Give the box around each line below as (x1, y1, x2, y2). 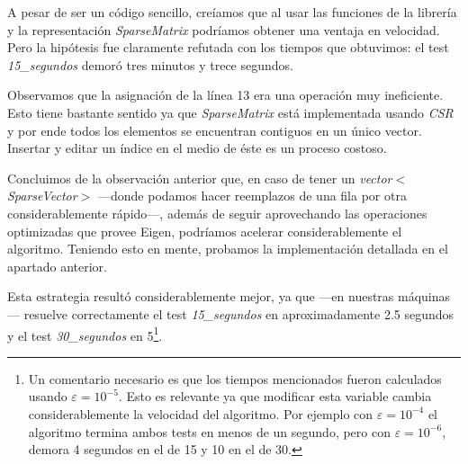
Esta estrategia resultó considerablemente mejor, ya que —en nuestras (7, 287, 394, 306)
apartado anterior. (7, 256, 107, 275)
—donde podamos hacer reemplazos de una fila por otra (97, 186, 407, 205)
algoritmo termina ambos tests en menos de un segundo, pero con (28, 422, 391, 441)
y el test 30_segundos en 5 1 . (7, 323, 163, 344)
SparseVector (7, 186, 77, 205)
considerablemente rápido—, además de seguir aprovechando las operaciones (7, 203, 427, 222)
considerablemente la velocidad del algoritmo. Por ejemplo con (28, 404, 373, 423)
